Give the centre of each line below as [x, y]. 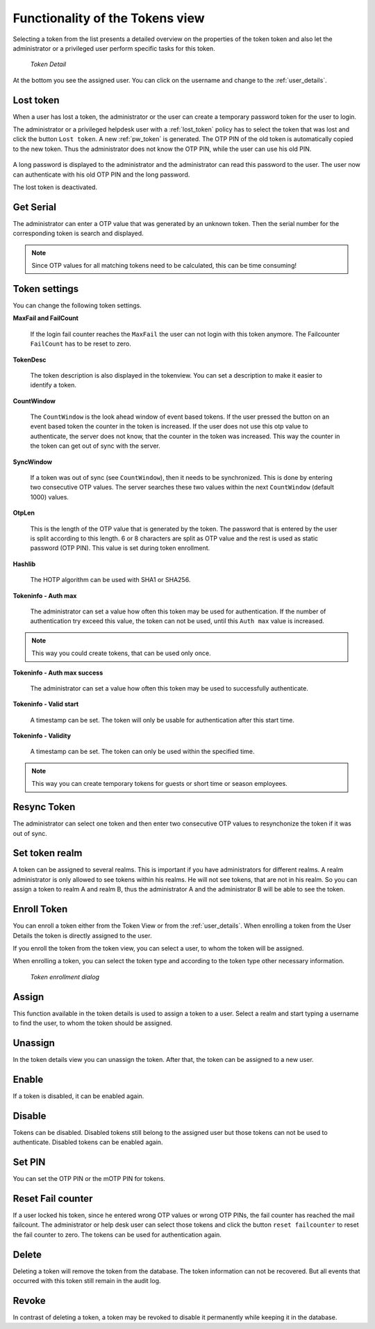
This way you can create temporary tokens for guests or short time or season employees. [159, 784]
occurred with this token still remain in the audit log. [87, 1280]
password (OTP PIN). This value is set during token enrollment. [120, 548]
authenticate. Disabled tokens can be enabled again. [88, 1142]
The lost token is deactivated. [55, 187]
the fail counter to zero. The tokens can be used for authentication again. [117, 1234]
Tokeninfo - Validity [42, 736]
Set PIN [29, 1162]
